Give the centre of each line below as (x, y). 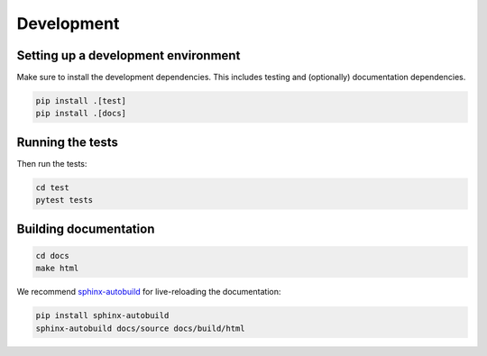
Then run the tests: (52, 163)
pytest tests (64, 200)
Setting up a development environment (129, 55)
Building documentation (86, 228)
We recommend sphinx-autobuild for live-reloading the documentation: (149, 292)
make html (57, 269)
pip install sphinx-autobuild (102, 316)
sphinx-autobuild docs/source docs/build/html (140, 328)
